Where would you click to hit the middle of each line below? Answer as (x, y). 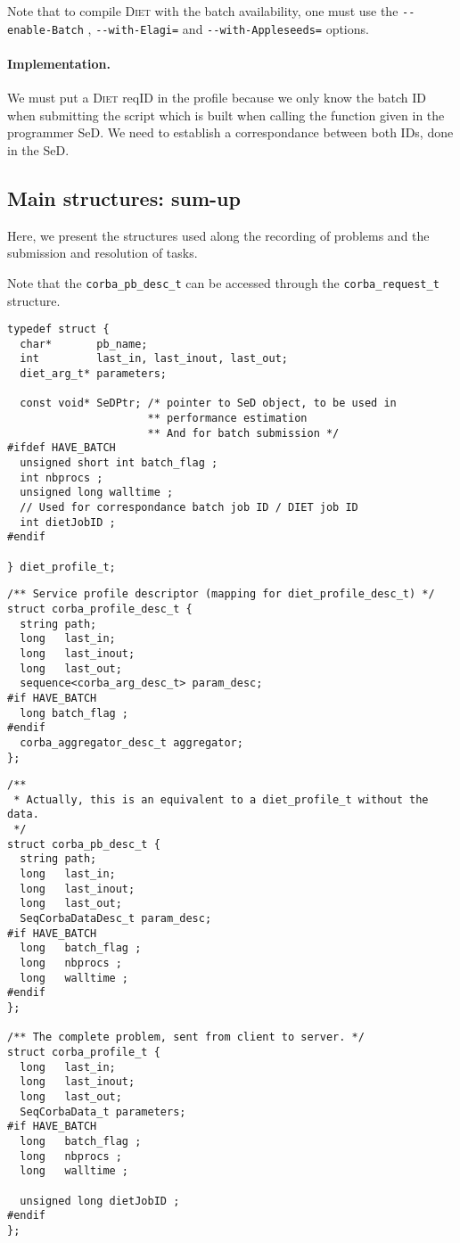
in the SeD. (38, 149)
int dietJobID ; (68, 522)
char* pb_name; (84, 344)
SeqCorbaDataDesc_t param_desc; (116, 919)
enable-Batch (45, 30)
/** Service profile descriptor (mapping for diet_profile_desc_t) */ (221, 594)
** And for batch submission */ (243, 433)
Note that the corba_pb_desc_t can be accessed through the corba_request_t (223, 282)
